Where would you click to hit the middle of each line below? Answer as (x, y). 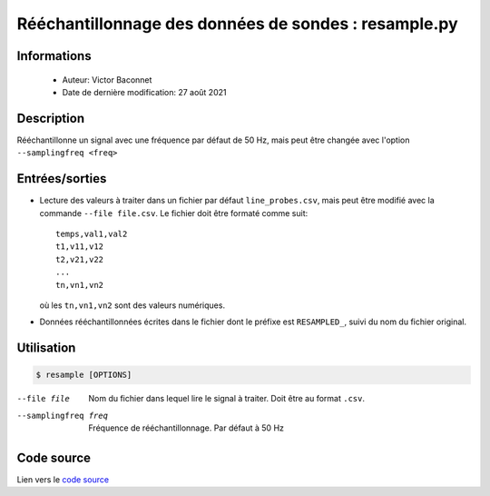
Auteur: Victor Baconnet (107, 79)
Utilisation (46, 348)
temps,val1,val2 (92, 233)
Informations (54, 56)
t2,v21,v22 (80, 259)
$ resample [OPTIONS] (84, 375)
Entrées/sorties (62, 179)
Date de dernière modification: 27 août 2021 (144, 92)
